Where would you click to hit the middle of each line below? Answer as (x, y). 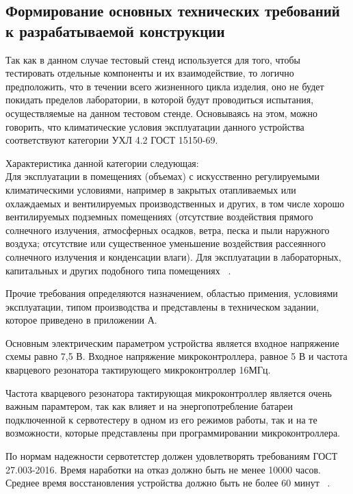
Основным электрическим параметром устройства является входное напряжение (172, 342)
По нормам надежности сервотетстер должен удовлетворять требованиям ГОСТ (172, 456)
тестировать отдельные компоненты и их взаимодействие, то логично (150, 73)
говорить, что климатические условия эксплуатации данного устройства (155, 126)
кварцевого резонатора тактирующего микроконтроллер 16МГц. (138, 370)
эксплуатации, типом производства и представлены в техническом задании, (162, 306)
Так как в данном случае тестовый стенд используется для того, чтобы (153, 59)
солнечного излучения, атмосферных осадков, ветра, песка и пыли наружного (168, 230)
